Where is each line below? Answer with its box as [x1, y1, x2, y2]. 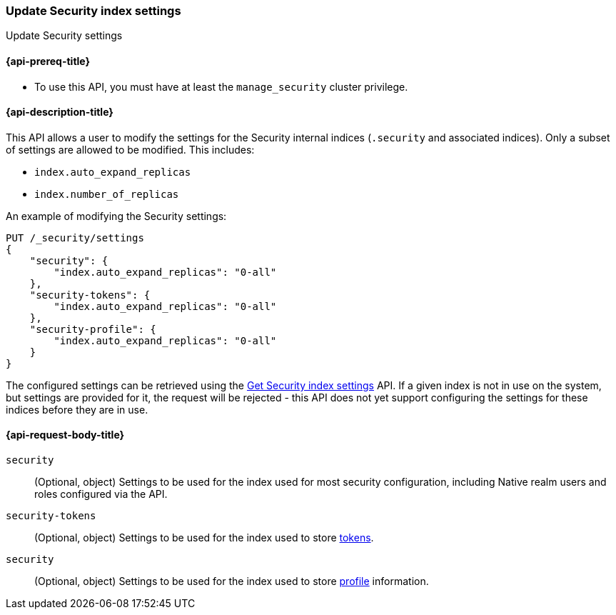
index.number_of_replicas [34, 188, 179, 200]
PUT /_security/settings [6, 231, 144, 244]
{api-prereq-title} [6, 54, 91, 67]
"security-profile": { [29, 323, 156, 335]
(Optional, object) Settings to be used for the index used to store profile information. [34, 575, 429, 588]
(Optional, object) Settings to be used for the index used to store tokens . [34, 531, 374, 544]
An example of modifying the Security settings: [6, 209, 227, 222]
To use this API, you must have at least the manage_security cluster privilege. [34, 80, 408, 93]
